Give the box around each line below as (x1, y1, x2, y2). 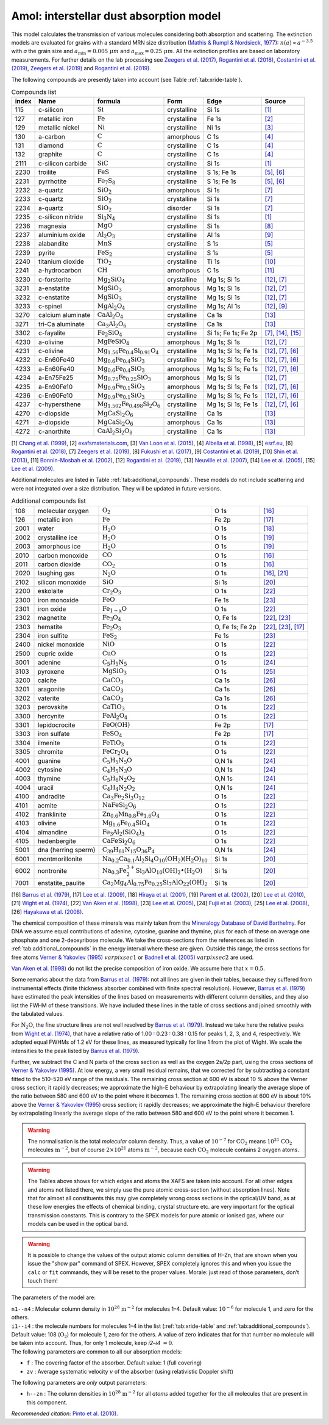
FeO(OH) (102, 721, 130, 729)
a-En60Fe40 (38, 364, 75, 373)
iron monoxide (37, 596, 79, 604)
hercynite (37, 712, 65, 720)
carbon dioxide (37, 559, 81, 568)
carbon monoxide (37, 551, 88, 559)
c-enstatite (38, 293, 70, 302)
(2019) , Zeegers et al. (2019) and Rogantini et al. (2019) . (11, 65, 152, 72)
